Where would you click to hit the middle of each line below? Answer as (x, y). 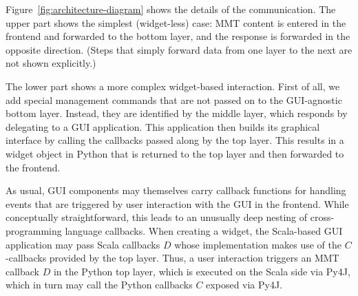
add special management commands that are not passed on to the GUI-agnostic (174, 99)
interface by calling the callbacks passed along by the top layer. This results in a (175, 140)
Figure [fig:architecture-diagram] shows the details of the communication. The (171, 9)
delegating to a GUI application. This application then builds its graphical (163, 126)
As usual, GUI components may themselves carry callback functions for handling (176, 190)
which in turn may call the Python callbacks (99, 285)
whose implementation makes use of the (258, 244)
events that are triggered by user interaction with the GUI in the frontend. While (177, 203)
